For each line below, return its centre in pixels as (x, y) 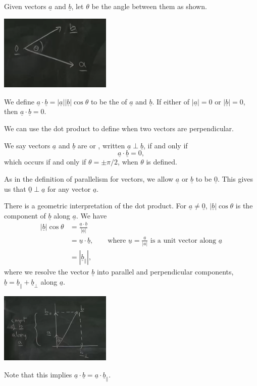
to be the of (109, 101)
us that (15, 188)
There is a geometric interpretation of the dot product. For (95, 206)
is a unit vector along (183, 240)
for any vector (69, 188)
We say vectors (27, 145)
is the (244, 206)
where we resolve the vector (47, 271)
